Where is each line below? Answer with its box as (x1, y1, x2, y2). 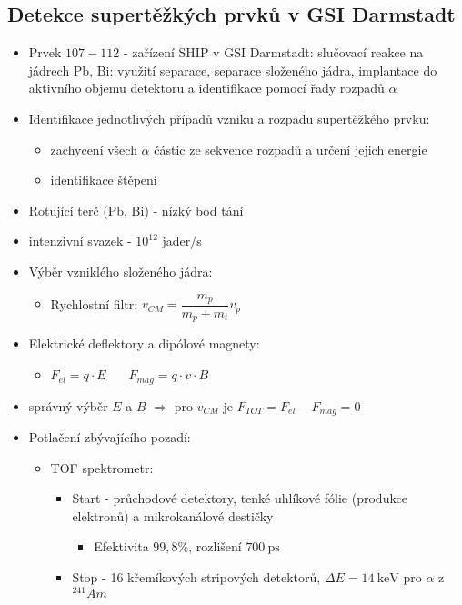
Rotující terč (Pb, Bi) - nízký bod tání (28, 200, 244, 219)
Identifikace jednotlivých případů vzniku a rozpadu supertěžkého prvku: (28, 108, 430, 127)
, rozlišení (188, 537, 242, 556)
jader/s (162, 231, 202, 250)
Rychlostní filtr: (50, 294, 138, 313)
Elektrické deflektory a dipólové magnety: (28, 334, 260, 353)
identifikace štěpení (50, 170, 157, 189)
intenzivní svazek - (28, 231, 132, 250)
